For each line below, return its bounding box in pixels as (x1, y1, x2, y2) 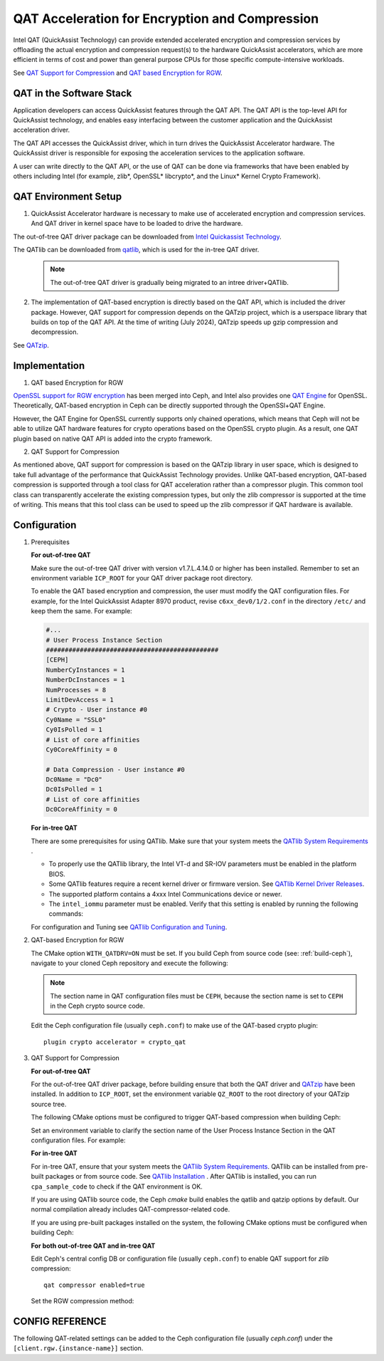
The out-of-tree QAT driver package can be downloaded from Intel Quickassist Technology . (13, 232, 282, 241)
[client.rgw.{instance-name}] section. (13, 1344, 144, 1352)
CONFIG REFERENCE (13, 1315, 107, 1328)
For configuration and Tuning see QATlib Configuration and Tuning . (31, 922, 228, 931)
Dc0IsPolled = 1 (46, 786, 103, 793)
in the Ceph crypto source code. (50, 1001, 145, 1011)
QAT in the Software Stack (13, 87, 132, 99)
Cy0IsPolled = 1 (46, 726, 103, 734)
